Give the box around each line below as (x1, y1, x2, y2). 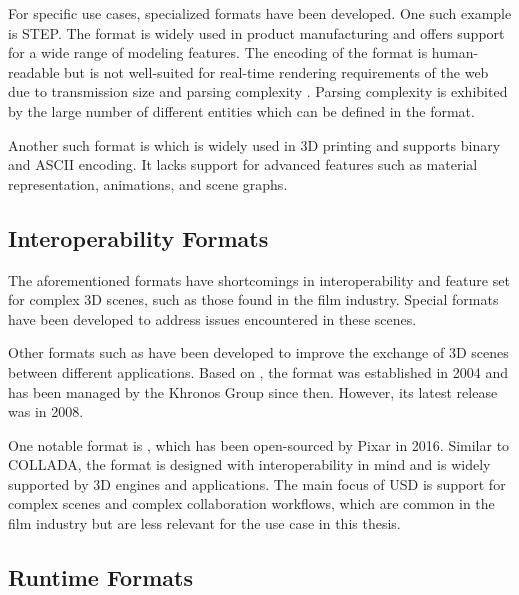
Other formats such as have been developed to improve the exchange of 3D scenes (8, 342, 509, 363)
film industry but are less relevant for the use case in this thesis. (8, 513, 401, 534)
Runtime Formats (8, 562, 193, 593)
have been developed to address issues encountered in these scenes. (8, 308, 417, 329)
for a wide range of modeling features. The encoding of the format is (8, 42, 428, 63)
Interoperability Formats (8, 222, 269, 253)
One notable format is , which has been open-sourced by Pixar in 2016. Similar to (8, 434, 510, 455)
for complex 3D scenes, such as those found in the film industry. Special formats (8, 289, 499, 310)
